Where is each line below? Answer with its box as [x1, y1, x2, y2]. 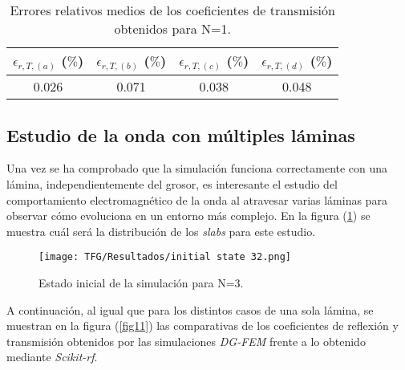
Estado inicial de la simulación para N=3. [38, 274, 244, 291]
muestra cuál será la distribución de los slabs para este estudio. [6, 222, 316, 239]
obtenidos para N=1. [114, 19, 231, 38]
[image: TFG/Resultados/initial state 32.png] [38, 251, 291, 263]
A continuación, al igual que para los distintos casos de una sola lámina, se [6, 301, 374, 318]
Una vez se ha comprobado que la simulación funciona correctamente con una [6, 160, 388, 177]
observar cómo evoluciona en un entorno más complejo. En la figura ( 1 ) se [6, 207, 371, 224]
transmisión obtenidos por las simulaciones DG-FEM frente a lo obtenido [6, 332, 366, 349]
